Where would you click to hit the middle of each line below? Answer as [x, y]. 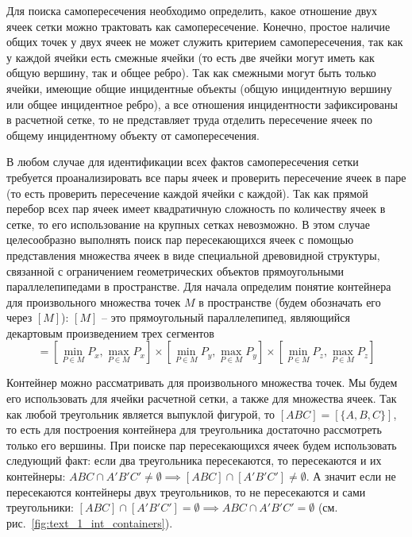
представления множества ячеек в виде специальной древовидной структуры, [193, 255]
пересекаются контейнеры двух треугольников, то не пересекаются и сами [186, 491]
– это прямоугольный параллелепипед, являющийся [226, 317]
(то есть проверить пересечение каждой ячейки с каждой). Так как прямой [187, 193]
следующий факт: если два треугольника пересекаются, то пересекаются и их [194, 460]
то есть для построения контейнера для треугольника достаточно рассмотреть [194, 429]
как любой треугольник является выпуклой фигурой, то [141, 413]
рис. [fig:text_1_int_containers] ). [90, 522]
